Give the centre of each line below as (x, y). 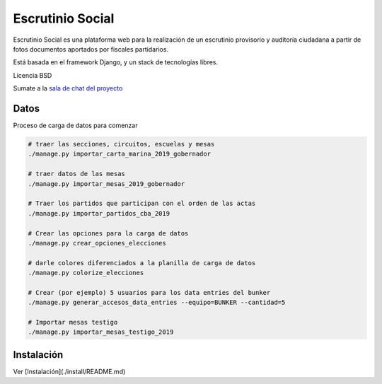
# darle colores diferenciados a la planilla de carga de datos (142, 263)
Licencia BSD (33, 75)
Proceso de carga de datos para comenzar (75, 126)
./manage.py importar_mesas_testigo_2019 (101, 332)
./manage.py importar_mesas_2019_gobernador (106, 184)
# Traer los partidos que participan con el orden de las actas (142, 204)
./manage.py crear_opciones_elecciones (97, 243)
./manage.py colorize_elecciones (86, 273)
